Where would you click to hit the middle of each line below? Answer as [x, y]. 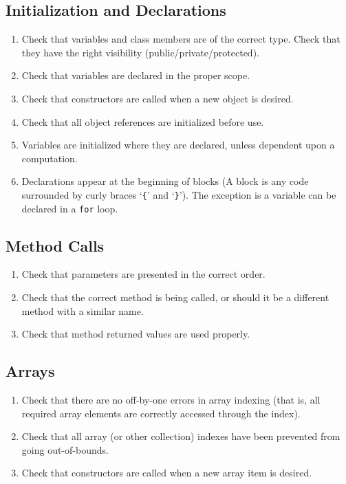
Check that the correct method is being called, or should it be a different [175, 297]
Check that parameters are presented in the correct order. [143, 274]
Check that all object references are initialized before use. [143, 121]
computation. [50, 158]
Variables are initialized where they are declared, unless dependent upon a [178, 145]
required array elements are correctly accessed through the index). [161, 413]
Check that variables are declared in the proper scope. [136, 75]
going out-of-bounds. [65, 449]
